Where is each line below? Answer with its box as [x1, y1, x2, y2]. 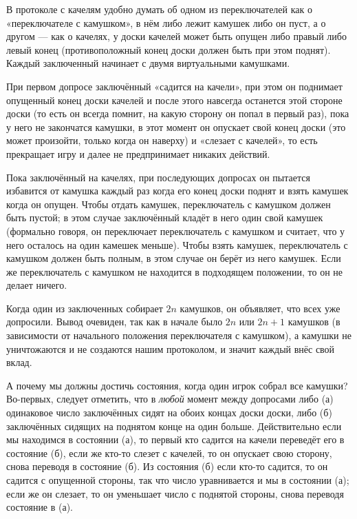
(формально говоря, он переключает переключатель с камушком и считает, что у [6, 223, 345, 238]
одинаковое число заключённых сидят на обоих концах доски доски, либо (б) [6, 405, 332, 420]
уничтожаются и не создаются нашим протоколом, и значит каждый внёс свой [6, 341, 335, 356]
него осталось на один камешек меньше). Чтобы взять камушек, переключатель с [6, 237, 348, 252]
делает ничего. [6, 278, 67, 292]
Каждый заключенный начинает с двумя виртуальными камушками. [6, 56, 290, 70]
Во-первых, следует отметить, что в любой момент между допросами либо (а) [6, 391, 334, 406]
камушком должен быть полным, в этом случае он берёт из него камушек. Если [6, 251, 341, 265]
